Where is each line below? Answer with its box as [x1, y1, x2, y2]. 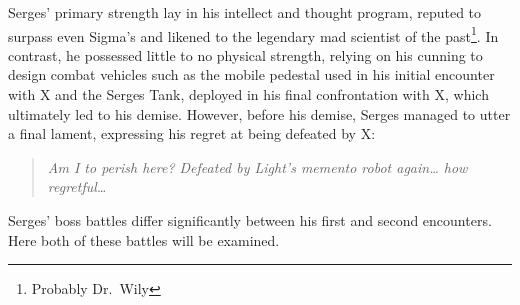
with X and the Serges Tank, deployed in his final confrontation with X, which [8, 84, 489, 105]
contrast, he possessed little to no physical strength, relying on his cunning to [8, 44, 483, 65]
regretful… [47, 176, 107, 197]
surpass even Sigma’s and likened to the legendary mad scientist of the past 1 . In [8, 22, 499, 46]
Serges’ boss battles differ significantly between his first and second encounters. [8, 210, 492, 230]
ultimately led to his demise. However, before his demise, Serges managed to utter [8, 103, 511, 124]
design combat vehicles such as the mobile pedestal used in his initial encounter [8, 64, 495, 85]
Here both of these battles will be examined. [8, 229, 280, 250]
